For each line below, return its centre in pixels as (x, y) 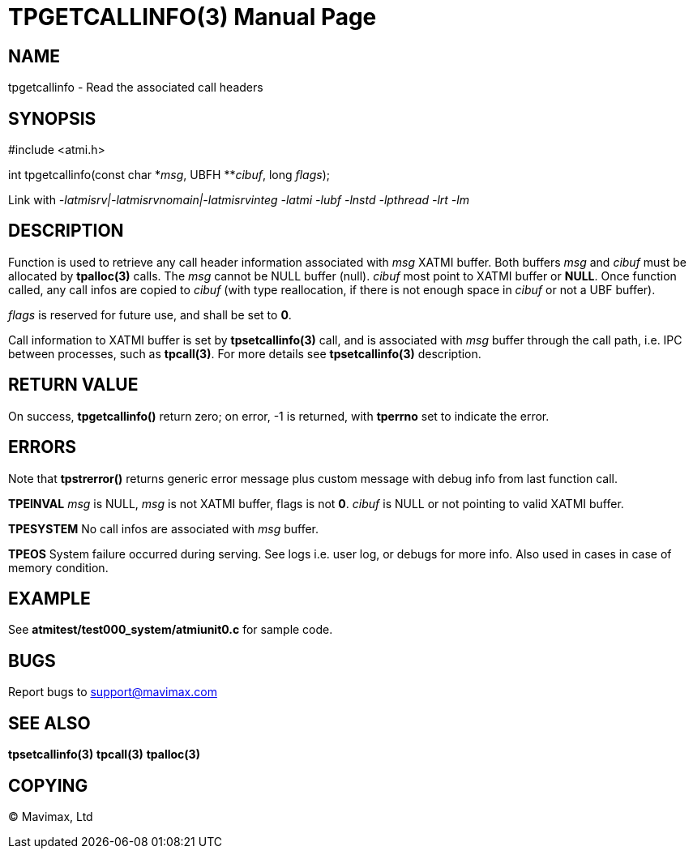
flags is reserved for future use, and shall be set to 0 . (150, 314)
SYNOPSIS (52, 118)
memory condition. (58, 567)
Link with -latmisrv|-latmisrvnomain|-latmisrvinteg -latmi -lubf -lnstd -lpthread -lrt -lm (239, 200)
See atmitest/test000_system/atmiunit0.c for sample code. (171, 630)
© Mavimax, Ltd (51, 816)
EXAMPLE (49, 598)
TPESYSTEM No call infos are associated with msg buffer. (164, 528)
